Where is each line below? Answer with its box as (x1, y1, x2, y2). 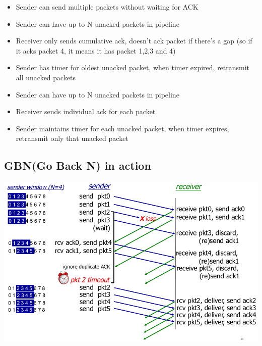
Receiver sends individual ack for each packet (16, 106, 156, 117)
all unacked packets (16, 72, 76, 82)
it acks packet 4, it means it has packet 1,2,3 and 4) (16, 45, 176, 56)
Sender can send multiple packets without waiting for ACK (16, 2, 199, 12)
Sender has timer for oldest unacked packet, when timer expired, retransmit (16, 62, 250, 73)
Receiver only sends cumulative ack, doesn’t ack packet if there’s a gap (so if (16, 35, 252, 46)
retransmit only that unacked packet (16, 133, 128, 143)
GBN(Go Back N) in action (4, 158, 151, 173)
